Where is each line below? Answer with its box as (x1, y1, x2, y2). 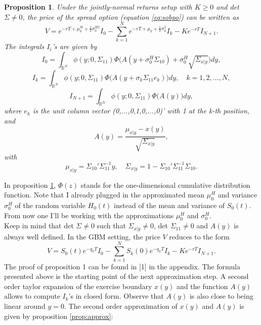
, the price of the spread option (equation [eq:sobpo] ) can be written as (22, 11, 239, 22)
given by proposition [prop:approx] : (4, 310, 113, 321)
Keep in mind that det (4, 220, 74, 231)
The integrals (4, 41, 45, 52)
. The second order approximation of (64, 300, 178, 311)
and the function (177, 280, 228, 291)
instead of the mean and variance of (114, 199, 225, 210)
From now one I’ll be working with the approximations (4, 210, 174, 220)
